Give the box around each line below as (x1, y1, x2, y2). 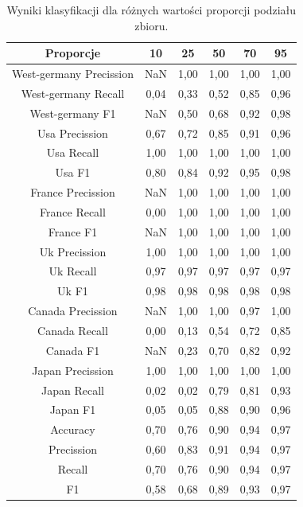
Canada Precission (28, 302, 118, 319)
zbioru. (134, 17, 169, 33)
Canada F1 (45, 341, 100, 358)
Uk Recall (49, 263, 97, 279)
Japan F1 (49, 401, 96, 418)
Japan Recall (41, 381, 104, 398)
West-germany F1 (29, 104, 116, 121)
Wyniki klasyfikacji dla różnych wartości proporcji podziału (6, 2, 297, 18)
